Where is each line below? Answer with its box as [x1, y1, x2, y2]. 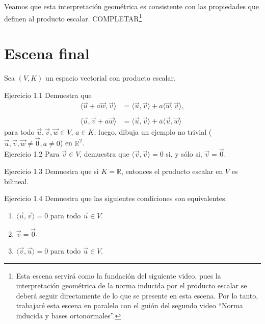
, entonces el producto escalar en [121, 165, 223, 176]
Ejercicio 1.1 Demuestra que [4, 89, 92, 100]
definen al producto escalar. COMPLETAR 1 [4, 11, 142, 23]
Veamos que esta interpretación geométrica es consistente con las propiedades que [4, 1, 259, 11]
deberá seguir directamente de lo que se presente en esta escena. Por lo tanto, [16, 290, 258, 301]
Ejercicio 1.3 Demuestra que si [4, 165, 99, 176]
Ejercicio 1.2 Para [4, 148, 60, 159]
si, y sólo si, [166, 148, 202, 159]
